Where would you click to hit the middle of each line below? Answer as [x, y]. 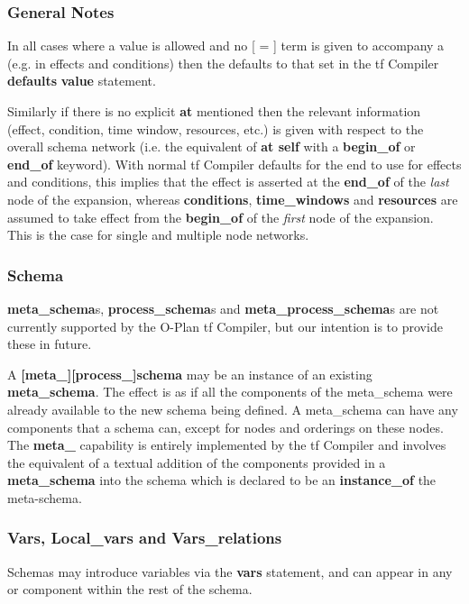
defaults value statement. [82, 81]
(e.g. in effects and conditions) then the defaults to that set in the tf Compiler [223, 63]
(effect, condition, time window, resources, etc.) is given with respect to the [216, 128]
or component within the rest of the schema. [130, 589]
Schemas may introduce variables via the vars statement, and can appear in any [230, 571]
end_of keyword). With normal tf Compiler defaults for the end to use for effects [234, 164]
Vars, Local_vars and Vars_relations [145, 538]
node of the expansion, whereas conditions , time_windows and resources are [233, 199]
